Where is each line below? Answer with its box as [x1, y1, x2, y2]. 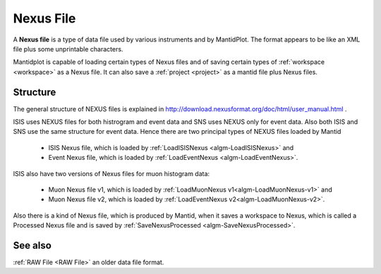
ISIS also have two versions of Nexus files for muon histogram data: [13, 169, 210, 178]
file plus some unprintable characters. [13, 44, 123, 53]
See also [13, 239, 52, 251]
